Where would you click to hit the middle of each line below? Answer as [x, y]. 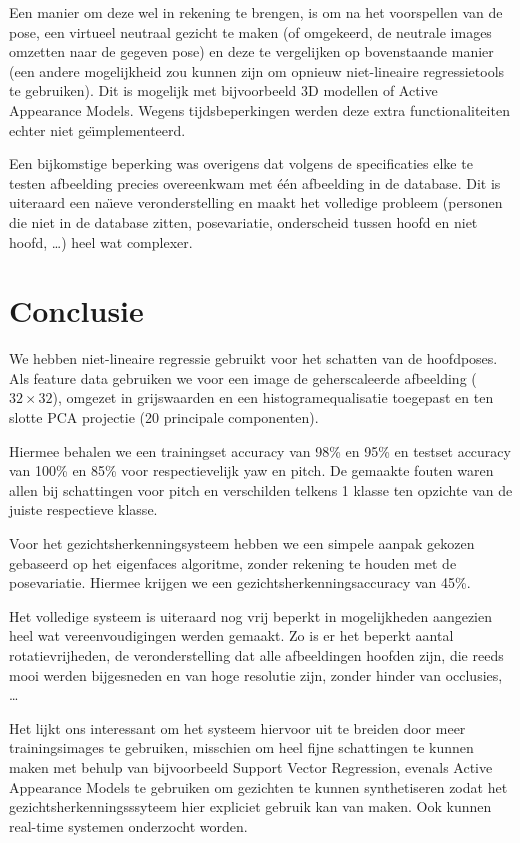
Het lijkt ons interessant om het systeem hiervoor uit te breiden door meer [237, 727]
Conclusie [76, 310]
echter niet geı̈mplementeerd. [97, 129]
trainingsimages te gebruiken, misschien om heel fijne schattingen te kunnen [241, 747]
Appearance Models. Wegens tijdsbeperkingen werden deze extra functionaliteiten [259, 109]
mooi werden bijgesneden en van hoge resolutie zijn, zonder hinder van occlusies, [256, 674]
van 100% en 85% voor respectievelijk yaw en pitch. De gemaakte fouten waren [251, 470]
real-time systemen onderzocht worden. [128, 825]
